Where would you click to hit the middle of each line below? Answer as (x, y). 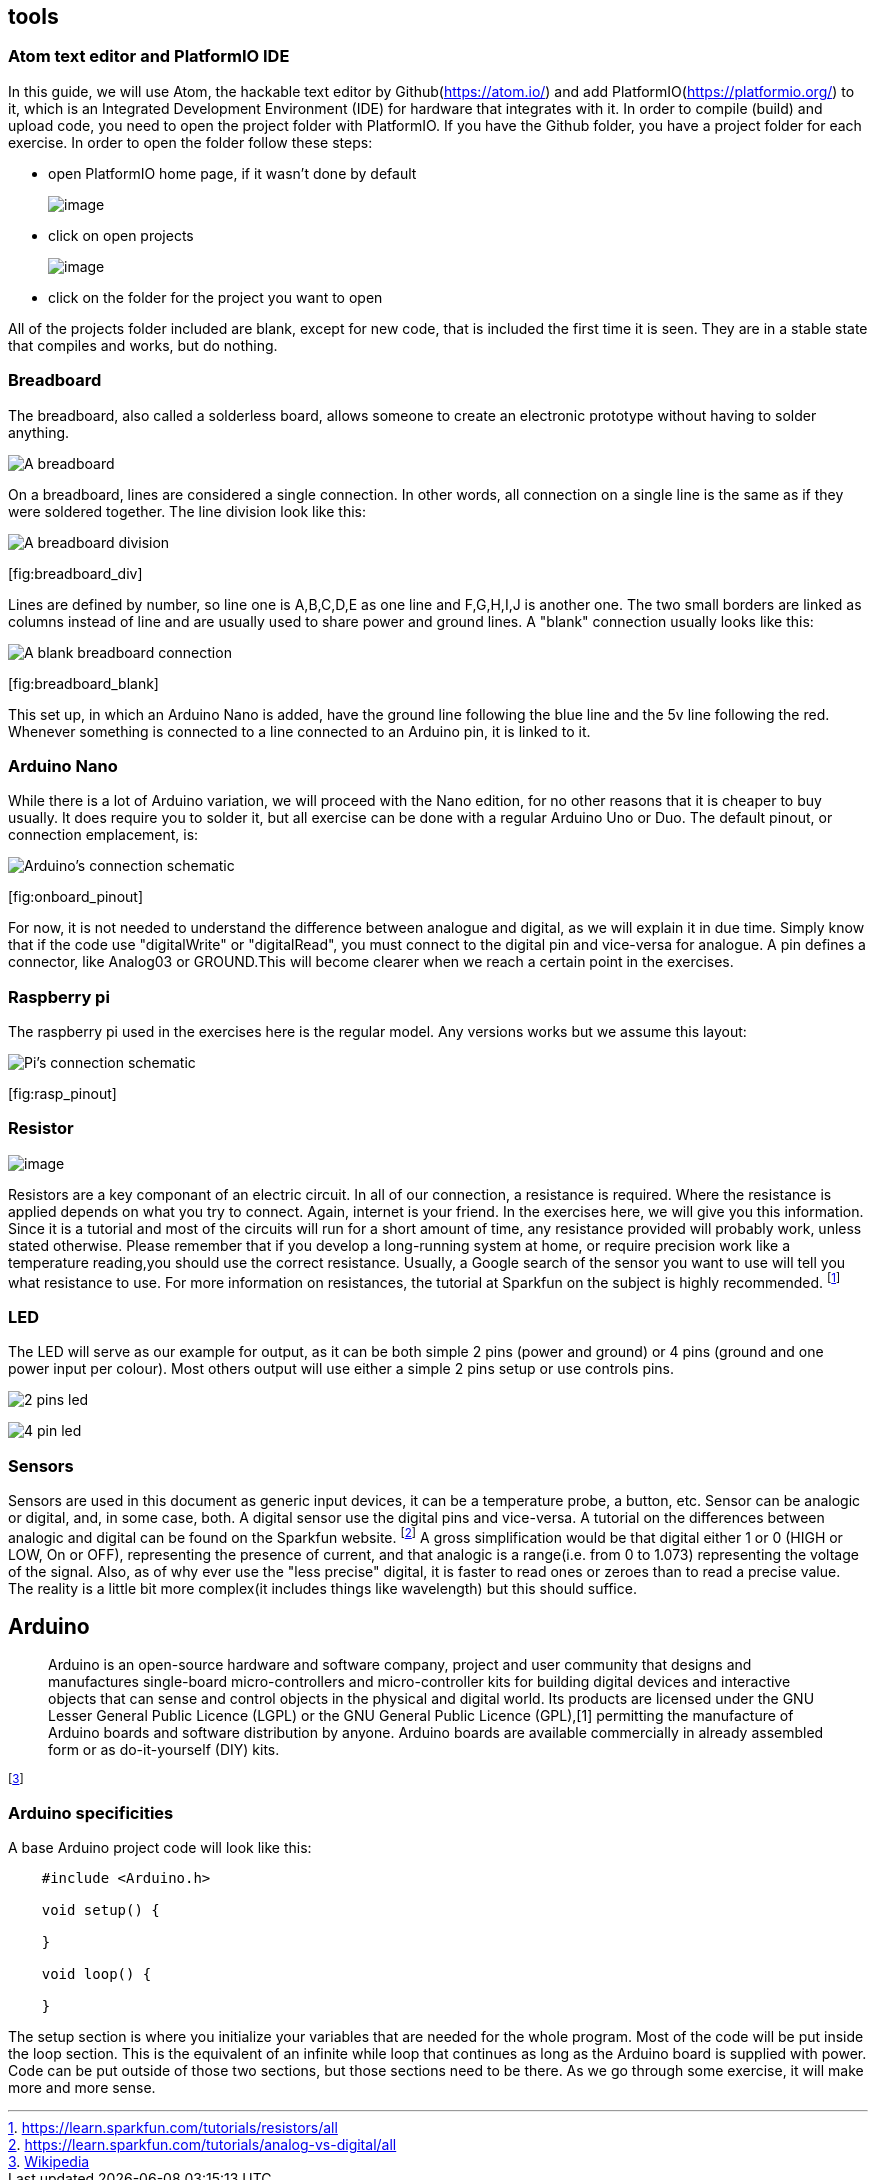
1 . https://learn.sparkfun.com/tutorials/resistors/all (173, 2128)
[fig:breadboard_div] (75, 573)
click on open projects (121, 235)
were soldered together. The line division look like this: (187, 511)
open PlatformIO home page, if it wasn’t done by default (232, 173)
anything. (39, 432)
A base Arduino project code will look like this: (160, 1848)
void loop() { (96, 1974)
